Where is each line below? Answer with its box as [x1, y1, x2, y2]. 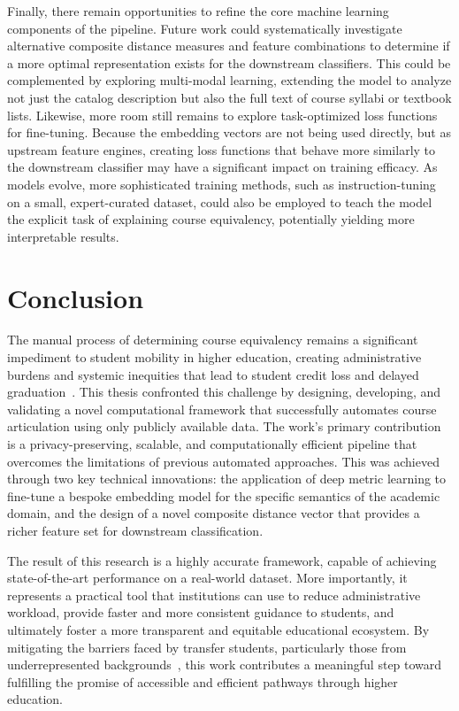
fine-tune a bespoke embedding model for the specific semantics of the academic [7, 486, 440, 505]
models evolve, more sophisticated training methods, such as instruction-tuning [7, 174, 436, 193]
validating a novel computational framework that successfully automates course [7, 399, 437, 418]
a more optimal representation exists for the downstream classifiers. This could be [7, 53, 451, 72]
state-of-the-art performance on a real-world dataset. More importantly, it [7, 568, 408, 587]
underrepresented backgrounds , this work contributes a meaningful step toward [7, 655, 442, 674]
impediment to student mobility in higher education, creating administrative [7, 348, 422, 367]
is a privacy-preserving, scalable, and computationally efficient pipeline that [7, 435, 417, 452]
